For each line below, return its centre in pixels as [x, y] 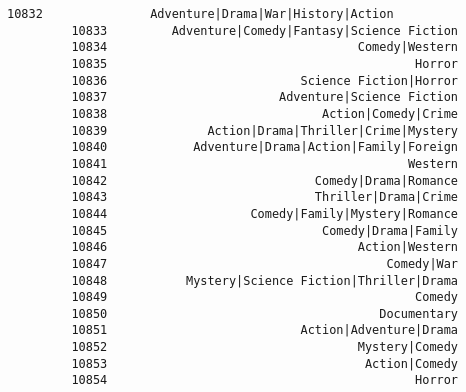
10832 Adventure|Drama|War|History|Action [200, 14]
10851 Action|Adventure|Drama [265, 330]
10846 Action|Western [265, 247]
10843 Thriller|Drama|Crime [265, 197]
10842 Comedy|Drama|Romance [265, 180]
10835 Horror [265, 63]
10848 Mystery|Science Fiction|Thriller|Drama [265, 280]
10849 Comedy [265, 297]
